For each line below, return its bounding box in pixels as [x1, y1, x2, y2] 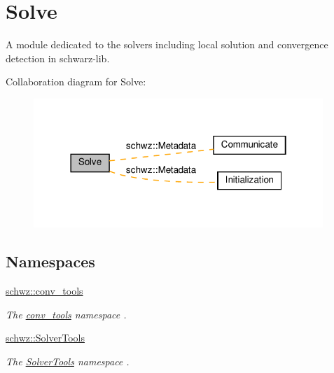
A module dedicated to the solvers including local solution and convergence [6, 37, 328, 52]
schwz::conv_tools [6, 283, 83, 297]
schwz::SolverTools [6, 330, 85, 345]
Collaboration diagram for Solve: [6, 74, 146, 89]
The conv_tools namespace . [6, 307, 127, 321]
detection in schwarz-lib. [6, 50, 110, 65]
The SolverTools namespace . [6, 353, 130, 368]
